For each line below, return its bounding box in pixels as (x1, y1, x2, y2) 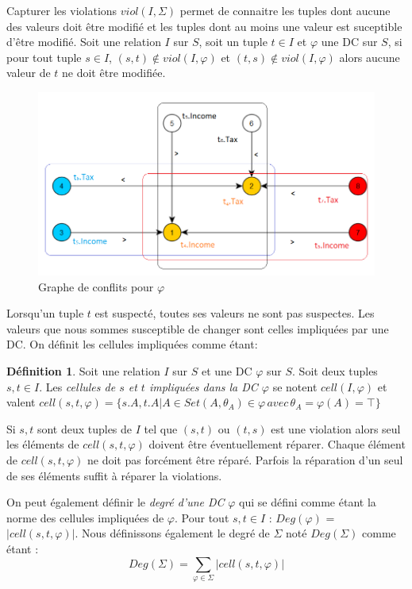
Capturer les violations (6, 2, 117, 18)
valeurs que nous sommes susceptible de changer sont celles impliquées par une (6, 320, 389, 337)
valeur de (6, 64, 51, 81)
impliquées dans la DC (148, 378, 258, 395)
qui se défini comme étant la (239, 494, 376, 510)
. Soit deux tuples (292, 363, 378, 379)
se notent (272, 378, 318, 395)
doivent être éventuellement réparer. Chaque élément (148, 436, 406, 452)
